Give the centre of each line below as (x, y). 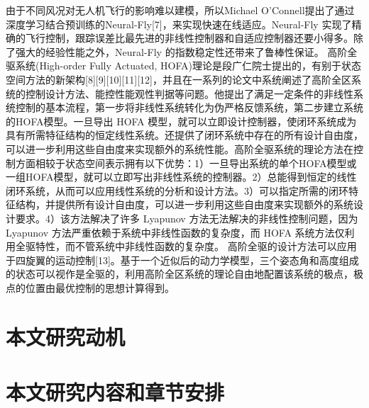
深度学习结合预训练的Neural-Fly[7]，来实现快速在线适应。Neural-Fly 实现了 (179, 24)
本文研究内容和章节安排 (115, 392)
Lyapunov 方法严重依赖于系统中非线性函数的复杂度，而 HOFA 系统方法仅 (175, 232)
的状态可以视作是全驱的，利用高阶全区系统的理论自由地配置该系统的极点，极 (184, 274)
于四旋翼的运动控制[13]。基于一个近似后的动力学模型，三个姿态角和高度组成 (182, 260)
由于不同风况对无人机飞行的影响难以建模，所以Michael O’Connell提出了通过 (180, 10)
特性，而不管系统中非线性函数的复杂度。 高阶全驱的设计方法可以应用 (196, 246)
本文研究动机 (66, 336)
